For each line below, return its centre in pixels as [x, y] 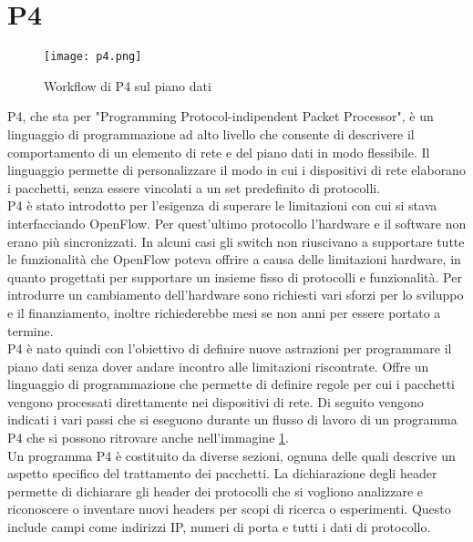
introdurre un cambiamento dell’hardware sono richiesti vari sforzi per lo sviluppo [236, 295]
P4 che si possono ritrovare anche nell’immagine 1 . [148, 438]
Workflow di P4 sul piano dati [128, 85]
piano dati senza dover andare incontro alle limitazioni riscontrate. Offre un [218, 366]
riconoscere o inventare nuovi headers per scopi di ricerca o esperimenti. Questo [229, 509]
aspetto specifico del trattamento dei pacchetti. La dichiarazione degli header [222, 473]
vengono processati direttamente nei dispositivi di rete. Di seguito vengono [216, 401]
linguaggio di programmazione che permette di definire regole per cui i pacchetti [231, 384]
